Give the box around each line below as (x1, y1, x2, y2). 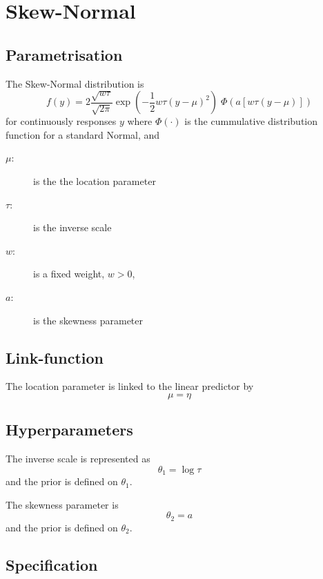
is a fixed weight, (33, 266, 105, 281)
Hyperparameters (6, 419, 133, 440)
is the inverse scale (33, 220, 112, 235)
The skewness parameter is (6, 497, 119, 511)
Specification (6, 553, 98, 575)
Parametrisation (6, 43, 123, 65)
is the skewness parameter (33, 313, 144, 327)
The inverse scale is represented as (6, 451, 150, 466)
